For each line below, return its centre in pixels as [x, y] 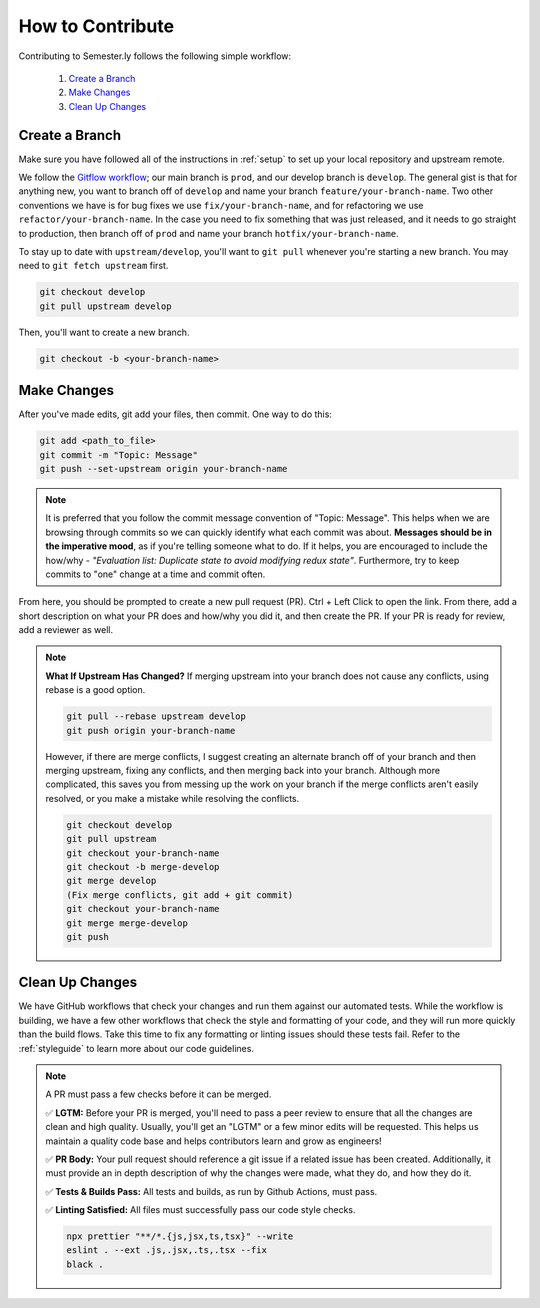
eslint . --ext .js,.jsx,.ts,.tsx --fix [166, 1250]
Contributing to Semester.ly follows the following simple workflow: [155, 56]
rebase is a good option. [95, 690]
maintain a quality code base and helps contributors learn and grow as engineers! [213, 1141]
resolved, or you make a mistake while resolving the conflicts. [172, 798]
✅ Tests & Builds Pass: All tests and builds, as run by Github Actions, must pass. [211, 1191]
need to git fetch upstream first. [93, 266]
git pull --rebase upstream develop [156, 716]
